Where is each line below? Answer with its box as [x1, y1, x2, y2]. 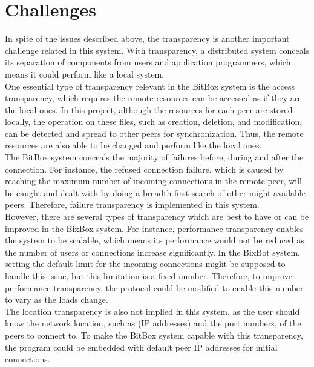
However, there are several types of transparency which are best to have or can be [5, 210, 309, 223]
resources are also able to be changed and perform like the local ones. [5, 139, 262, 151]
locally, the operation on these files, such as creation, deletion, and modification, [5, 115, 303, 128]
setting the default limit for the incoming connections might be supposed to [5, 257, 286, 270]
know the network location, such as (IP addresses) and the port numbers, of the [5, 317, 301, 329]
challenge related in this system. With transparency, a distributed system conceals [5, 44, 310, 56]
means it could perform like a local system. [5, 67, 165, 80]
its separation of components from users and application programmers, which [5, 56, 291, 68]
